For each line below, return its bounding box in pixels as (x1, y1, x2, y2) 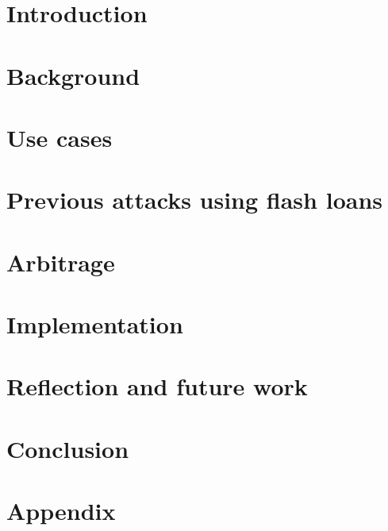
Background (6, 59, 140, 91)
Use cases (6, 121, 113, 153)
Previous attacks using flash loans (6, 183, 382, 216)
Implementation (6, 308, 183, 341)
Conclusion (6, 432, 129, 464)
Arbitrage (6, 245, 115, 278)
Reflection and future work (6, 370, 308, 402)
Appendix (6, 494, 116, 527)
